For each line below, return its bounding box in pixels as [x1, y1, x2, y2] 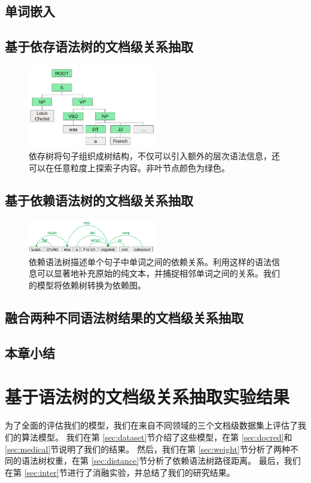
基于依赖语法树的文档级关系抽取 [5, 191, 193, 209]
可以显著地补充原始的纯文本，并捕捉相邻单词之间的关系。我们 [36, 267, 280, 280]
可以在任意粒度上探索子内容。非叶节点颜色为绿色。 [29, 162, 230, 174]
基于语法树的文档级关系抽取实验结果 [5, 384, 290, 409]
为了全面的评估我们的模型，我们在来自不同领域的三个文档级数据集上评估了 [5, 419, 298, 432]
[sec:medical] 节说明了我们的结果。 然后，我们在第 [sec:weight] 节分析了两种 [5, 442, 290, 455]
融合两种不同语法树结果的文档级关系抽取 [5, 308, 243, 327]
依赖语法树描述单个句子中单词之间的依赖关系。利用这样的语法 [29, 255, 272, 268]
